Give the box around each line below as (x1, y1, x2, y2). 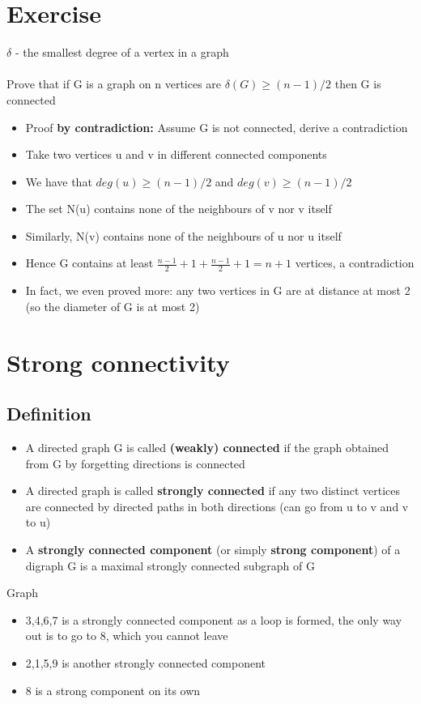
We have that (25, 173, 92, 190)
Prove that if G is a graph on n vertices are (6, 75, 222, 92)
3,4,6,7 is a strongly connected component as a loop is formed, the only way (25, 611, 402, 628)
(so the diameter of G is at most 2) (25, 297, 200, 314)
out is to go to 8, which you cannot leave (25, 627, 228, 644)
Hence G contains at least (25, 254, 154, 271)
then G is (334, 75, 381, 92)
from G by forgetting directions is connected (25, 454, 245, 471)
